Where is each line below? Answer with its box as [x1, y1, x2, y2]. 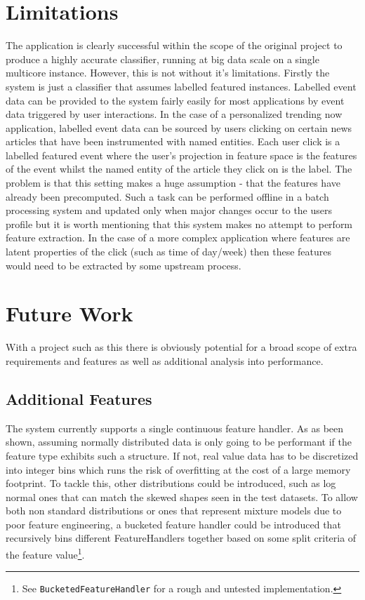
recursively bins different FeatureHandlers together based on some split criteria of [6, 531, 357, 545]
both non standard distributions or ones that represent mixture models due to [6, 503, 342, 518]
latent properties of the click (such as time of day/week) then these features [6, 244, 332, 259]
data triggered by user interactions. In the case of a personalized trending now [6, 107, 343, 121]
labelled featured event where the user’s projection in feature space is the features [6, 147, 357, 162]
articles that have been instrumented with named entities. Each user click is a [6, 134, 340, 149]
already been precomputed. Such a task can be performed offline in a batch [6, 189, 329, 204]
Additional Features [6, 387, 152, 409]
